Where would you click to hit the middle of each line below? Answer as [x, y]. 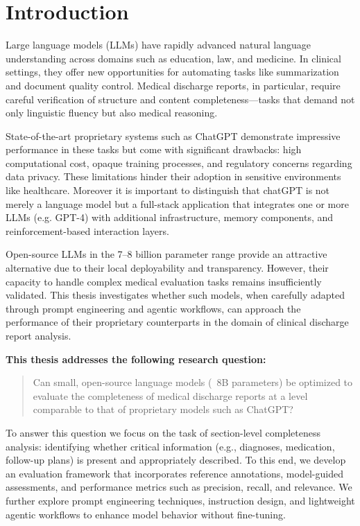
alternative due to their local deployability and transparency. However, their [167, 268]
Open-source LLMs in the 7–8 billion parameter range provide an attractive [166, 254]
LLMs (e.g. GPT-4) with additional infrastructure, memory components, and [170, 217]
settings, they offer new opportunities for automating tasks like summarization [172, 72]
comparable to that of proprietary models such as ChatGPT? [163, 409]
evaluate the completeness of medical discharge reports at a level [170, 395]
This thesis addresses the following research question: [136, 359]
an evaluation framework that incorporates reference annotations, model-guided [174, 473]
